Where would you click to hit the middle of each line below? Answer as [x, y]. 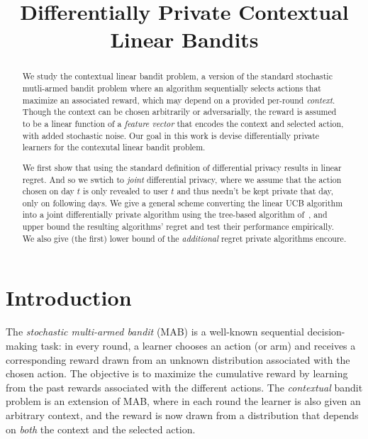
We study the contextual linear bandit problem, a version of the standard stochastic [177, 76]
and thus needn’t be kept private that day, [255, 191]
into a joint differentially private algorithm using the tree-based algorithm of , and [175, 215]
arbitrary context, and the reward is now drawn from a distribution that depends [182, 415]
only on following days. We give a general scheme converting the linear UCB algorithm [183, 202]
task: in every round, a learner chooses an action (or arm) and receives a [198, 345]
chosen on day [48, 191]
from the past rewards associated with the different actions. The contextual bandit [184, 387]
